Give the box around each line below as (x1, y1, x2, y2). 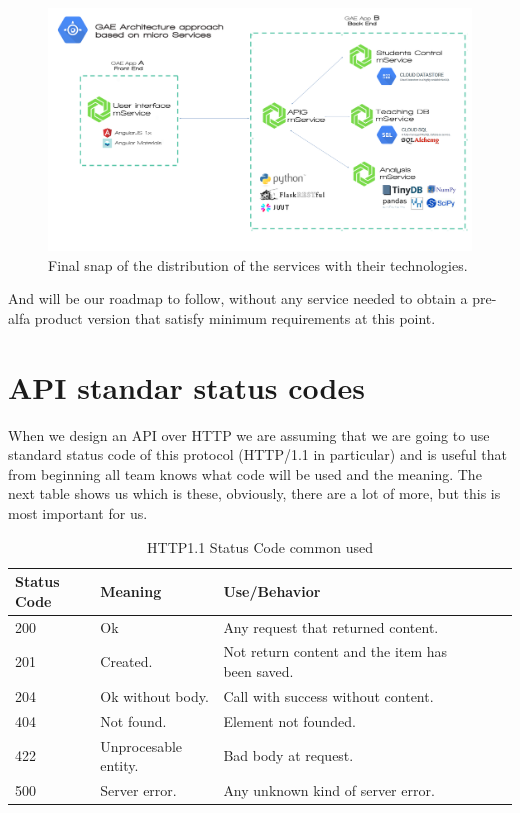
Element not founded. (223, 710, 356, 731)
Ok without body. (100, 685, 209, 706)
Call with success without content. (223, 685, 434, 706)
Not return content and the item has (223, 641, 448, 662)
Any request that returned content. (223, 616, 439, 637)
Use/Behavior (223, 580, 321, 601)
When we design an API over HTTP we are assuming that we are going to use (8, 424, 490, 445)
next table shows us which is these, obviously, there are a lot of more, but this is (8, 483, 501, 504)
